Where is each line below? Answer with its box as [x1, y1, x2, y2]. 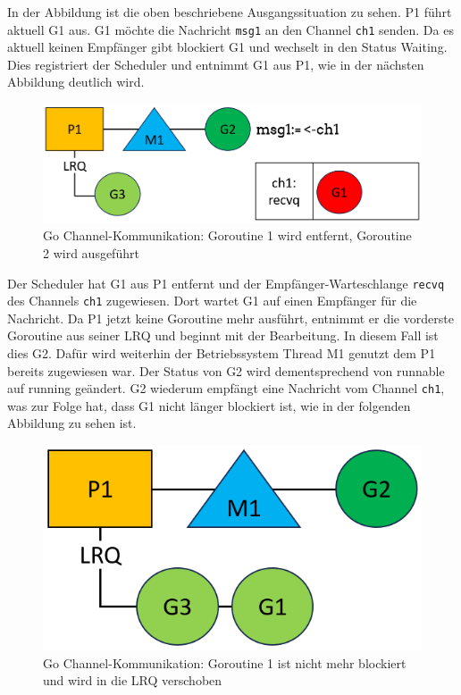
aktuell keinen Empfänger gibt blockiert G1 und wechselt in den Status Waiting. [7, 38, 448, 56]
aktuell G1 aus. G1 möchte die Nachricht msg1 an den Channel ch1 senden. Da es [7, 20, 454, 38]
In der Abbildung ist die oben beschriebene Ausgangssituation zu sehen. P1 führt [7, 3, 452, 21]
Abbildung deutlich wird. [7, 72, 145, 91]
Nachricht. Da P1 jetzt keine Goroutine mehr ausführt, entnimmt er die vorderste [7, 308, 454, 327]
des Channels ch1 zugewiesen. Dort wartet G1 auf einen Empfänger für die [7, 291, 417, 310]
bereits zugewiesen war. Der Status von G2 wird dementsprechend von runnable [7, 361, 445, 380]
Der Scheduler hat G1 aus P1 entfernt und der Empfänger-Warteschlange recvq [7, 273, 445, 292]
